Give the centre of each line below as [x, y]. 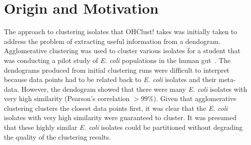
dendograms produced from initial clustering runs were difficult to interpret [117, 70]
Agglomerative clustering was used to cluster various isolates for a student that [122, 51]
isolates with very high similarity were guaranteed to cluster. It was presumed [120, 117]
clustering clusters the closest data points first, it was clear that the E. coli [116, 108]
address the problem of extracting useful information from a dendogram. [112, 41]
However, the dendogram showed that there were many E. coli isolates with [134, 89]
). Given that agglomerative [195, 98]
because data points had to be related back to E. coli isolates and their [110, 79]
